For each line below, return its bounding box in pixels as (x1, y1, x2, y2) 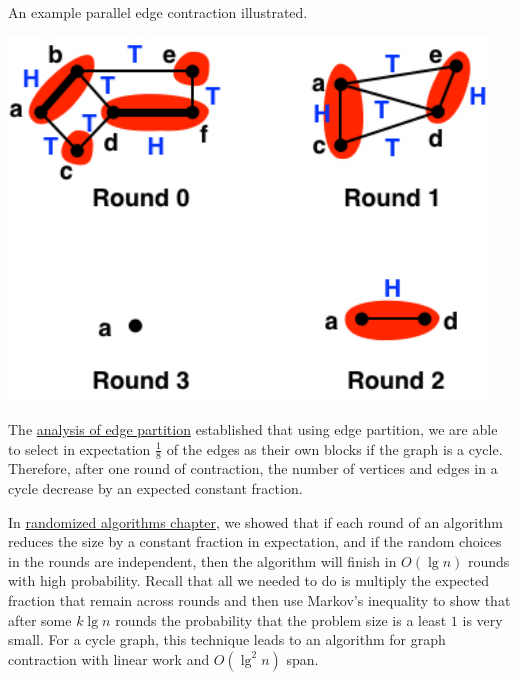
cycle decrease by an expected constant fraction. (8, 477, 303, 498)
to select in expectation (8, 438, 151, 459)
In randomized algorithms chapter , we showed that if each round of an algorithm (8, 511, 504, 532)
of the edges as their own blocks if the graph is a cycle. (166, 438, 503, 459)
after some (8, 609, 72, 630)
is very (462, 609, 503, 630)
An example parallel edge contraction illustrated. (8, 2, 308, 22)
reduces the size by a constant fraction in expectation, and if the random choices (8, 531, 502, 552)
